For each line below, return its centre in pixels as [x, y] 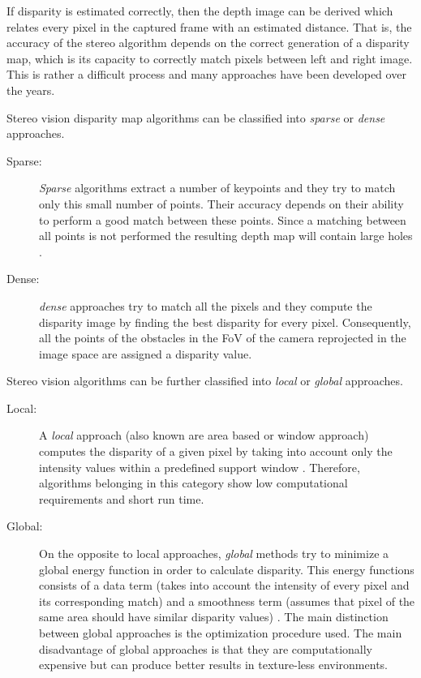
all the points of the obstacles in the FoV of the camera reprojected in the [223, 338]
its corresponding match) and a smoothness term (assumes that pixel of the [227, 601]
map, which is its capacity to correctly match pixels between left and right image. [210, 58]
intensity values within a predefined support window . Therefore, [200, 467]
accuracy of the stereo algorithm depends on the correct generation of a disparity [208, 43]
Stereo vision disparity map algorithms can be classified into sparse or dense [196, 117]
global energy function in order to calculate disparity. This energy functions [227, 569]
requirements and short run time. [122, 498]
